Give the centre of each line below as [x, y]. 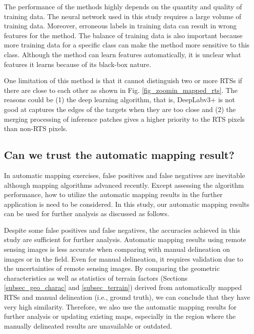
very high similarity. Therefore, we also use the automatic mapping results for [120, 306]
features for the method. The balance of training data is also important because [123, 35]
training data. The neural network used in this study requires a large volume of [123, 16]
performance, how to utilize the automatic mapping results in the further [113, 194]
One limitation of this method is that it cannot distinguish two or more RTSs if [123, 80]
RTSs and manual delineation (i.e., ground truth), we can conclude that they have [127, 297]
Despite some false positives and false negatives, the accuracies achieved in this [122, 230]
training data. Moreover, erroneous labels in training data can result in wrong [120, 26]
